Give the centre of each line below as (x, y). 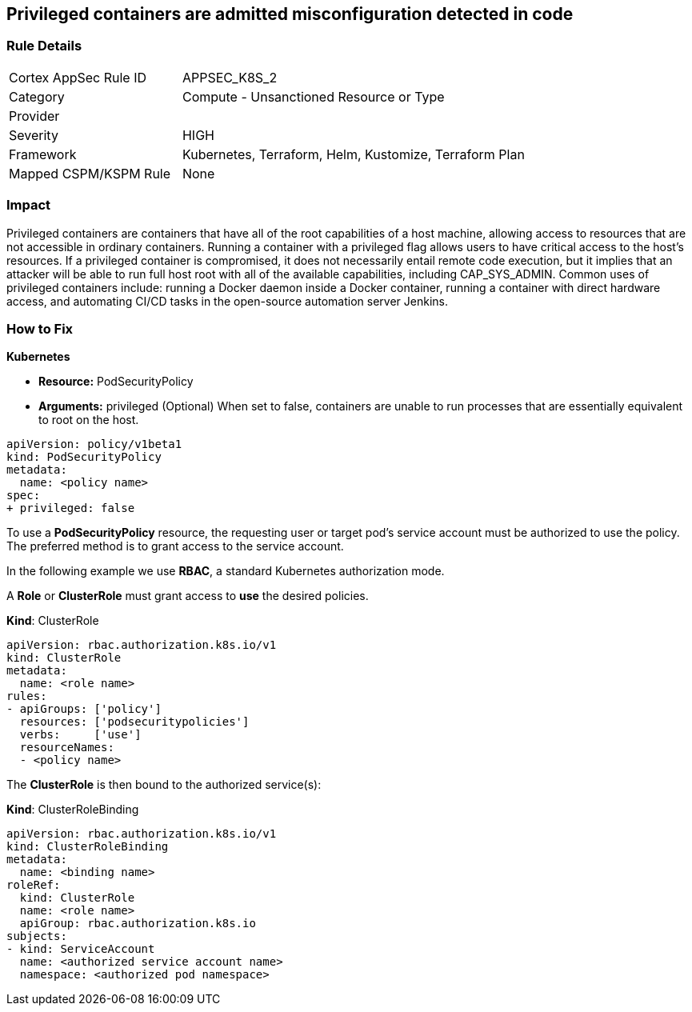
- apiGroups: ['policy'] (84, 709)
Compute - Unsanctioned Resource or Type (313, 96)
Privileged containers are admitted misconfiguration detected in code (290, 14)
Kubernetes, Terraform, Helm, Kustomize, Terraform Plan (353, 154)
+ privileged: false (71, 508)
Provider (34, 116)
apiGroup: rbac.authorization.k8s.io (138, 924)
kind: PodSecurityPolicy (84, 457)
